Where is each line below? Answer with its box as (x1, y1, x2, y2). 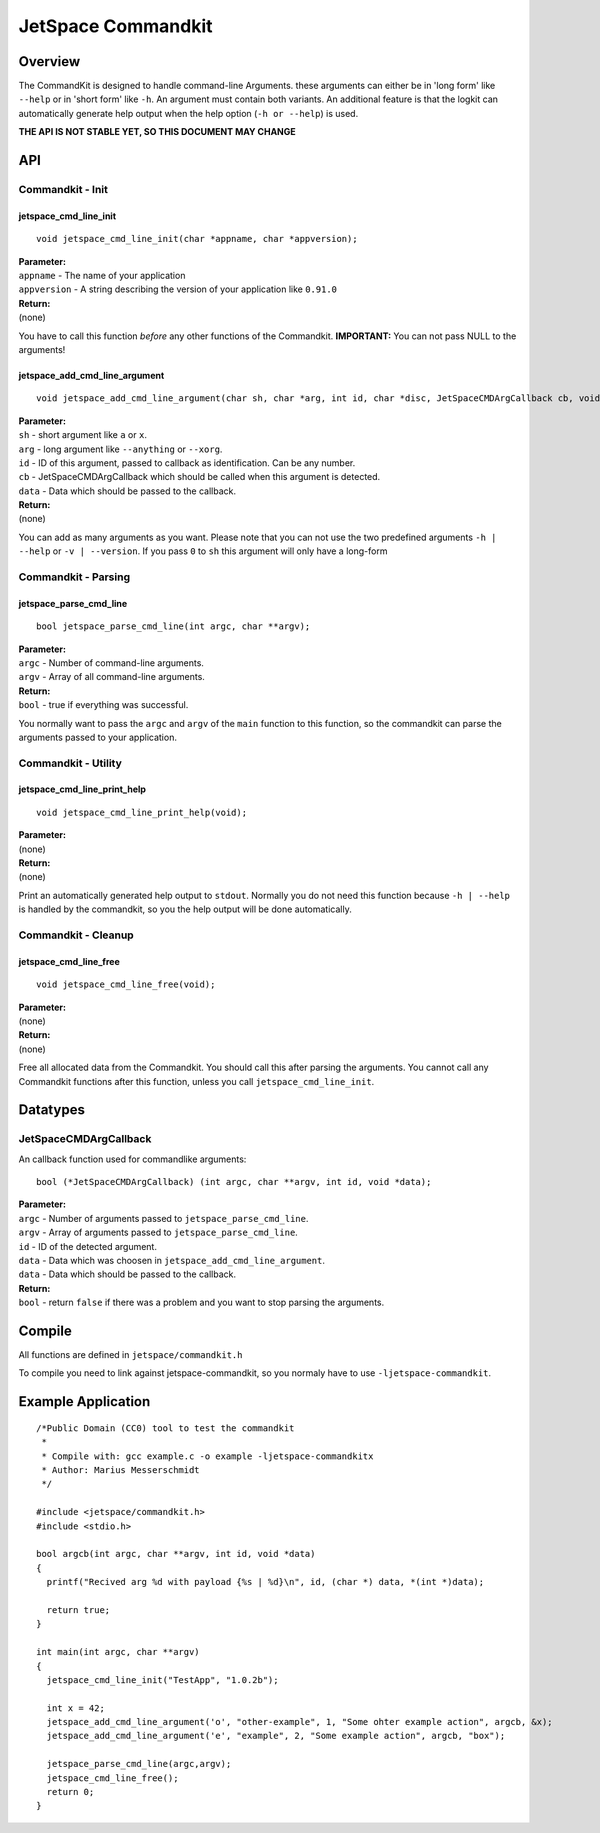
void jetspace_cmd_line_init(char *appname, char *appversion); (36, 233, 359, 245)
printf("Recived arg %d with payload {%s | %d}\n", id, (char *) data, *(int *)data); (46, 1576, 485, 1588)
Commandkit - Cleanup (18, 928, 134, 942)
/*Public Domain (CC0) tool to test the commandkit (36, 1422, 295, 1434)
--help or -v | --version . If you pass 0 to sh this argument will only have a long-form (18, 545, 388, 557)
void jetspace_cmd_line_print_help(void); (36, 806, 248, 818)
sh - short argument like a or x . (18, 429, 147, 441)
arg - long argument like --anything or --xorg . (18, 443, 223, 455)
